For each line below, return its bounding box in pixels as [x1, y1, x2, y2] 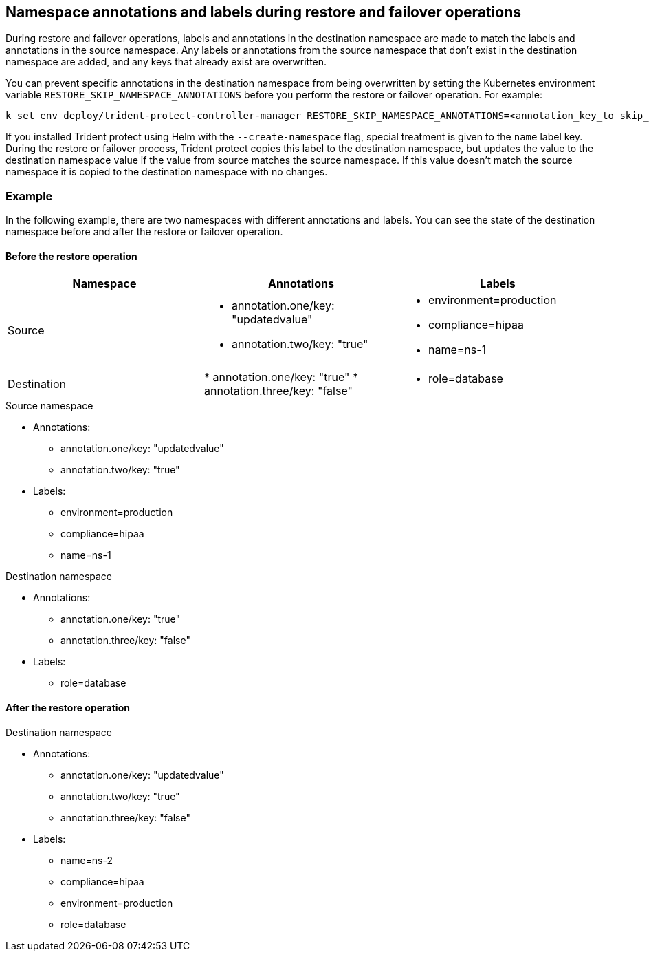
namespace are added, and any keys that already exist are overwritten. [5, 56, 327, 68]
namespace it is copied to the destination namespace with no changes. [5, 166, 328, 178]
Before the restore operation [5, 250, 137, 262]
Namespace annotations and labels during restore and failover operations [5, 3, 521, 21]
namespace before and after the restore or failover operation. [5, 226, 283, 238]
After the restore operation [5, 702, 130, 713]
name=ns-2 [60, 854, 113, 866]
